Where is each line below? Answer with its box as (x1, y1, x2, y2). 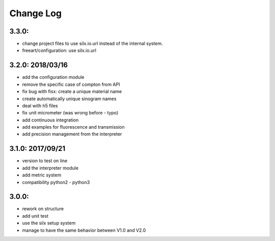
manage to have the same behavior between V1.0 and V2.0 (22, 227, 146, 233)
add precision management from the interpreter (22, 131, 122, 137)
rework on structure (22, 206, 64, 212)
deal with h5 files (22, 102, 58, 109)
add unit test (22, 213, 48, 219)
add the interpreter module (22, 165, 79, 171)
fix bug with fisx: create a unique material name (22, 88, 122, 95)
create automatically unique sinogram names (22, 96, 117, 102)
